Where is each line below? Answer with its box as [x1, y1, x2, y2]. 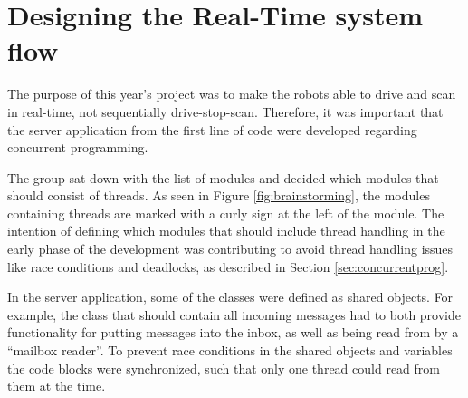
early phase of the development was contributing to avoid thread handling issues [7, 239, 454, 258]
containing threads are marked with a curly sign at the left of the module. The [7, 203, 444, 222]
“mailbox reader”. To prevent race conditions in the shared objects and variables [7, 341, 453, 360]
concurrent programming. [7, 138, 148, 157]
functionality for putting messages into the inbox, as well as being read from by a [7, 323, 459, 342]
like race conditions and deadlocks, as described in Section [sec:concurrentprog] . [7, 257, 449, 276]
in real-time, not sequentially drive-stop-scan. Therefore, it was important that [7, 102, 444, 121]
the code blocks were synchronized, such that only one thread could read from [7, 358, 440, 377]
